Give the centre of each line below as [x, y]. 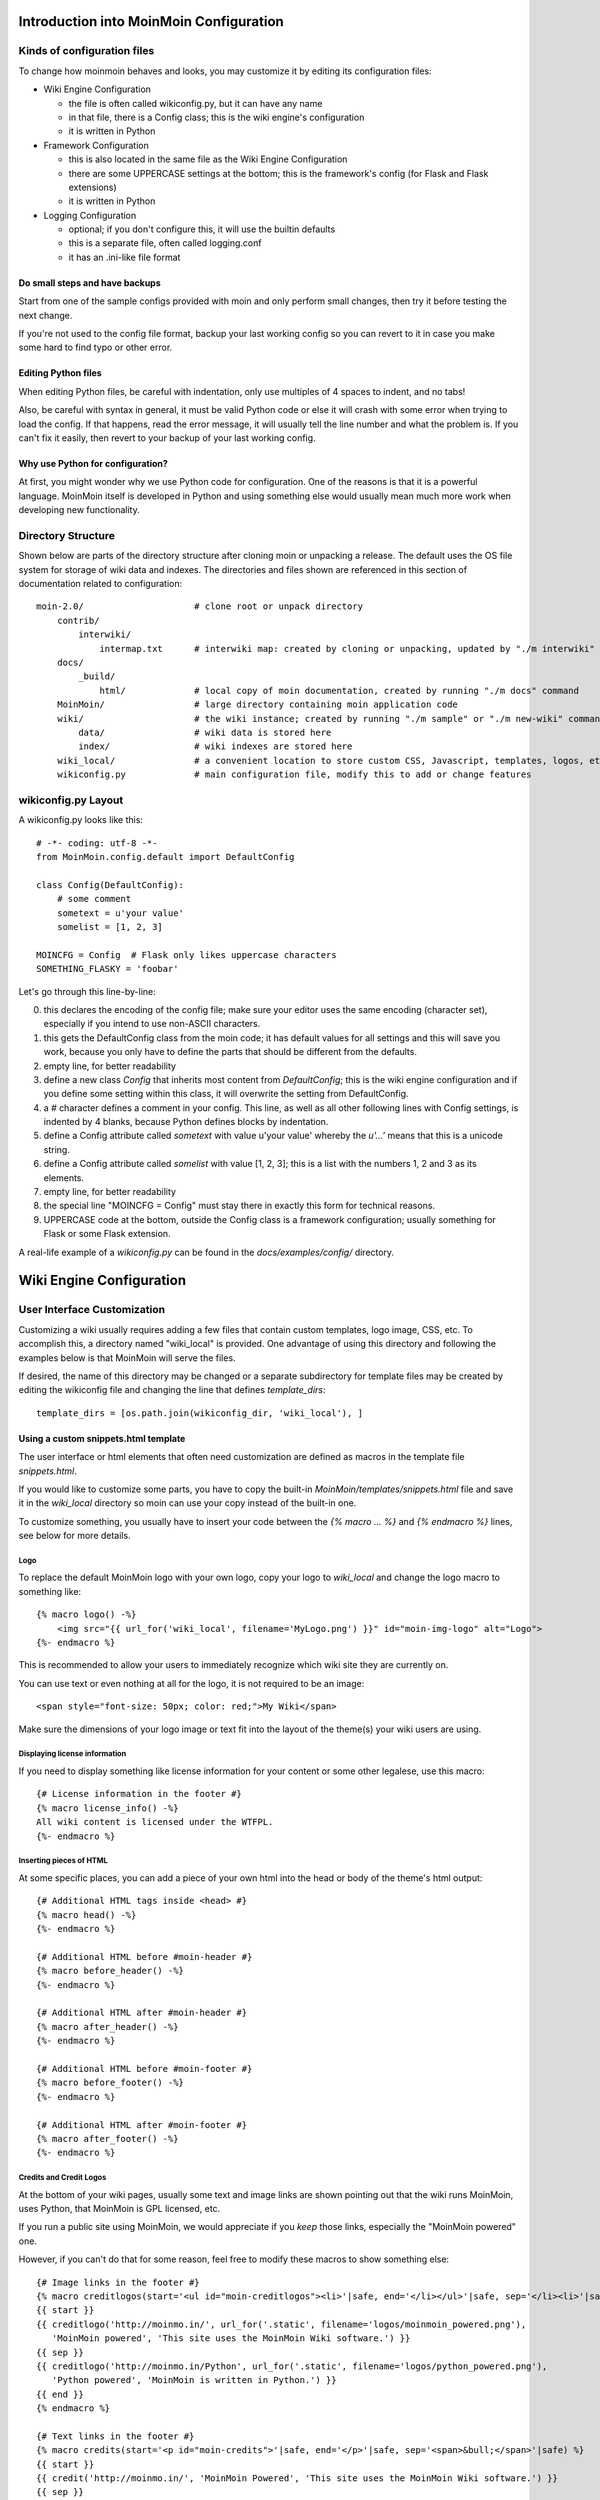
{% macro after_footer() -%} [107, 2138]
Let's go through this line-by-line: [87, 991]
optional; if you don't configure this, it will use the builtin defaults [202, 229]
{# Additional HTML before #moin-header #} [144, 1956]
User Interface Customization [91, 1310]
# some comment [94, 899]
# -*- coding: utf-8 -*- [97, 843]
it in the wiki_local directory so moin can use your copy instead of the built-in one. [187, 1503]
